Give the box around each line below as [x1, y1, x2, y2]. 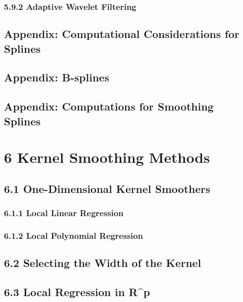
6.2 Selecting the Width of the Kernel [4, 255, 201, 270]
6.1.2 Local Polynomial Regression [4, 229, 143, 241]
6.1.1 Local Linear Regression [4, 207, 124, 219]
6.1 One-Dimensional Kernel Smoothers [4, 181, 210, 196]
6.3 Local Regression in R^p [4, 284, 150, 299]
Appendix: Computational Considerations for [4, 26, 240, 41]
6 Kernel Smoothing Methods [4, 147, 210, 167]
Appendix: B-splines [4, 70, 109, 85]
